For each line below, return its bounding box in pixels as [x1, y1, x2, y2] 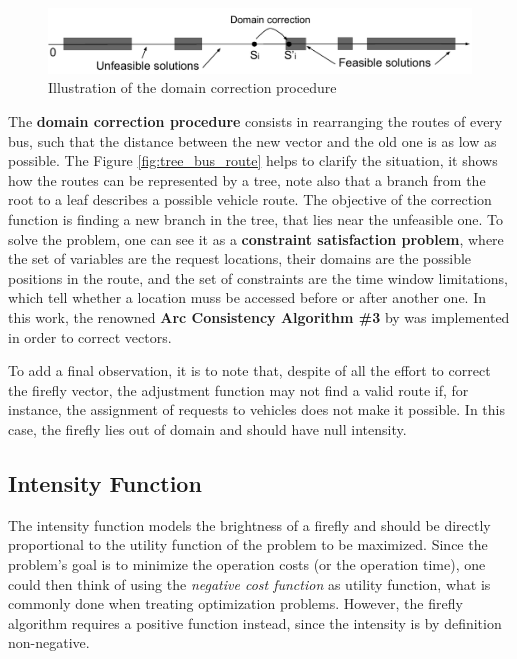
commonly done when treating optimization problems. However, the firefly [8, 593, 463, 614]
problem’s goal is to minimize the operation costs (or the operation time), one [8, 553, 486, 574]
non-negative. [8, 632, 90, 653]
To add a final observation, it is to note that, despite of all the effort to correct [8, 360, 491, 381]
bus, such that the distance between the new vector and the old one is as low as [8, 130, 497, 151]
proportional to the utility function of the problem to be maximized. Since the [8, 534, 488, 555]
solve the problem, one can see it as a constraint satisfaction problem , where [8, 228, 504, 249]
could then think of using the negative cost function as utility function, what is [8, 573, 491, 594]
